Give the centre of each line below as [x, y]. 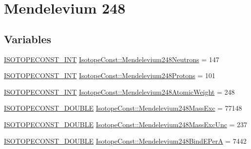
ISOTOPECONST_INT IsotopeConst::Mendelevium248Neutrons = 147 [112, 59]
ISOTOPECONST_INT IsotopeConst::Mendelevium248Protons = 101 [110, 75]
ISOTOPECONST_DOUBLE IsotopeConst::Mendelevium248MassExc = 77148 [123, 108]
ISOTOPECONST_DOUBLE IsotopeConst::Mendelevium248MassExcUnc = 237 [126, 124]
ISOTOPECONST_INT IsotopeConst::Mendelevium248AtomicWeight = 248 [119, 91]
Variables [28, 39]
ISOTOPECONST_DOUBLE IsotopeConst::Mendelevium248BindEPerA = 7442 [125, 141]
